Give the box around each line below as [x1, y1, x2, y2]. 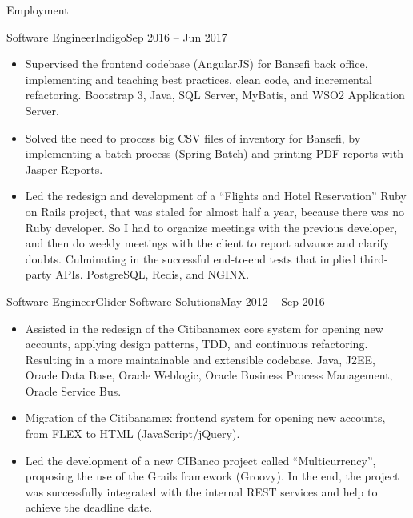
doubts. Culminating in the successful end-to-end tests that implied [25, 250, 356, 267]
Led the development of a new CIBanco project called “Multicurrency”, [25, 452, 376, 468]
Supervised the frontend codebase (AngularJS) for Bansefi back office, [25, 55, 368, 72]
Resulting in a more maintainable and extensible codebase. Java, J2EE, [25, 351, 375, 367]
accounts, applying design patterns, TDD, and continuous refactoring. [25, 335, 368, 352]
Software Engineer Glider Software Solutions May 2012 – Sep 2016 [6, 292, 325, 309]
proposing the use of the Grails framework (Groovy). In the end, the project [25, 468, 399, 484]
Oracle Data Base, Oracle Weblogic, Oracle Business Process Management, [25, 367, 393, 383]
